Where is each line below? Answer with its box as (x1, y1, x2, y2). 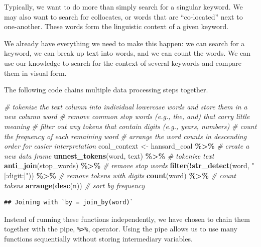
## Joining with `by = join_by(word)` (4, 199, 134, 206)
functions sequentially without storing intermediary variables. (4, 233, 193, 243)
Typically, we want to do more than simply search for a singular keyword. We (4, 2, 243, 12)
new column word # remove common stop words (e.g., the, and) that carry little (4, 111, 250, 121)
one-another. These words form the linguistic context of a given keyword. (4, 21, 229, 32)
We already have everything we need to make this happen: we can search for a (4, 38, 245, 48)
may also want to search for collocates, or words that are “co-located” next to (4, 11, 243, 22)
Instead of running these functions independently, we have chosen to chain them (4, 213, 250, 224)
